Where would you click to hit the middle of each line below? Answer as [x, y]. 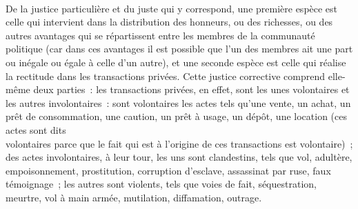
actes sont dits [36, 129]
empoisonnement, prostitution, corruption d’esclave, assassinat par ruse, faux [168, 170]
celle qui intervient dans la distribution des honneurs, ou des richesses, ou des [169, 22]
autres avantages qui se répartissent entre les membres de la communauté [160, 35]
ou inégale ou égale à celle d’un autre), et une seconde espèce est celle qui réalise [176, 62]
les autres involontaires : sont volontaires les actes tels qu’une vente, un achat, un [178, 102]
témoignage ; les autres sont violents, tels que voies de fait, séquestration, [161, 184]
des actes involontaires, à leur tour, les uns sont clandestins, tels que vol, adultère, [179, 157]
